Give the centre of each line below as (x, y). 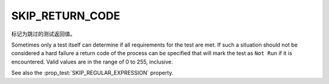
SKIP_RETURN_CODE (66, 16)
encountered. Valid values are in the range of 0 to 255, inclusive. (92, 62)
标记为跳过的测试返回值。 (43, 34)
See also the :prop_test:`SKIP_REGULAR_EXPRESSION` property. (92, 73)
